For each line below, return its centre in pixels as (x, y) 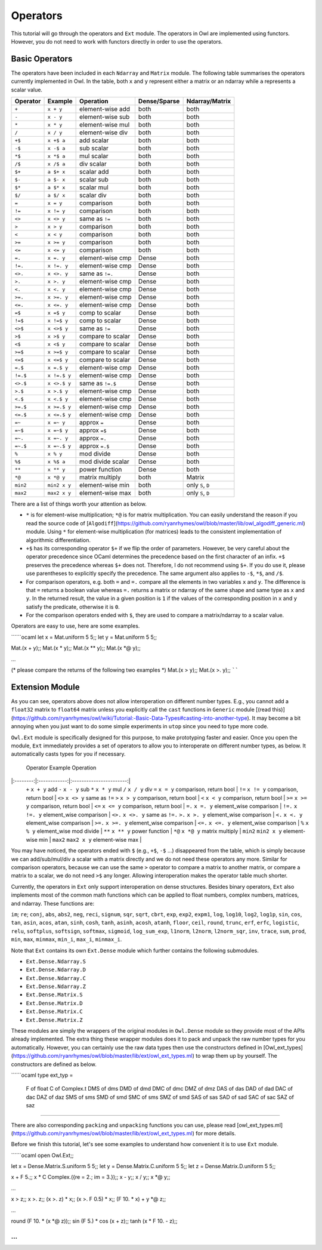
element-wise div (104, 133)
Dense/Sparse (159, 101)
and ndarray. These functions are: (53, 903)
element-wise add (105, 109)
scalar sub (94, 180)
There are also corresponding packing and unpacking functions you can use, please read (123, 1125)
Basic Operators (42, 59)
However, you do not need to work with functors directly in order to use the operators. (117, 41)
